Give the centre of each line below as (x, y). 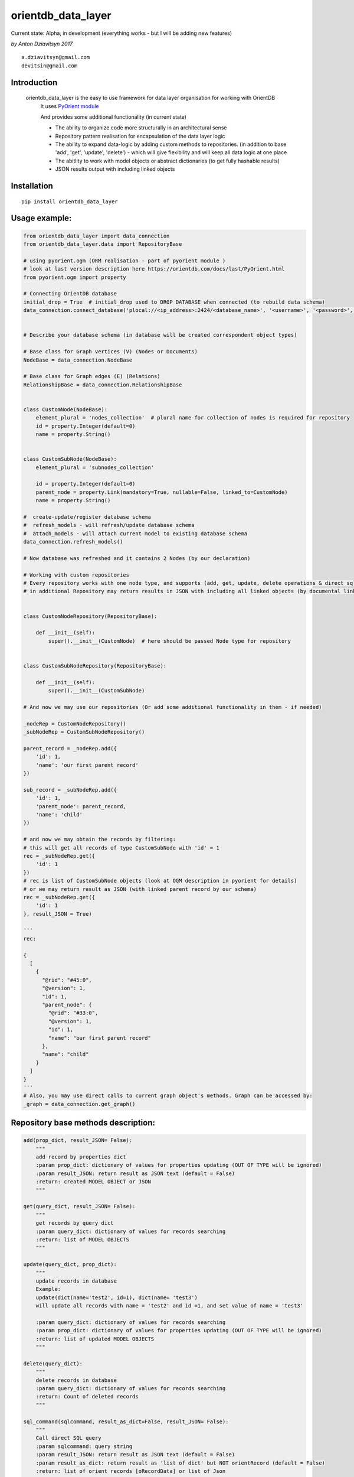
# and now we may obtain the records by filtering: (100, 840)
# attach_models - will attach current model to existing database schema (135, 533)
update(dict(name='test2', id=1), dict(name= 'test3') (117, 1297)
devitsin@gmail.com (50, 66)
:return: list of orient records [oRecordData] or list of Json (131, 1471)
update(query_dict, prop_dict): (70, 1265)
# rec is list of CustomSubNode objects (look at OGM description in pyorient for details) (160, 881)
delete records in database (76, 1380)
